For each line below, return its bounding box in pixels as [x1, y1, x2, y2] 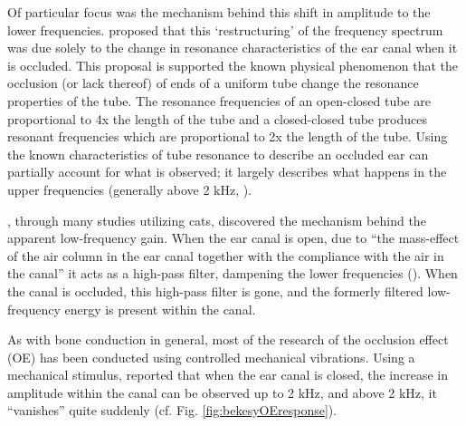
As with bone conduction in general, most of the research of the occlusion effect [7, 330, 449, 349]
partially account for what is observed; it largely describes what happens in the [7, 162, 447, 181]
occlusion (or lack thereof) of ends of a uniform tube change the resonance [7, 73, 419, 92]
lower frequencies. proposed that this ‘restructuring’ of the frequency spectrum [7, 20, 443, 39]
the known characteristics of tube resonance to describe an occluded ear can [7, 144, 429, 163]
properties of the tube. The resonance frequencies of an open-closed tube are [7, 91, 431, 110]
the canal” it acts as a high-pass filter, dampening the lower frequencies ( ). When [7, 264, 458, 283]
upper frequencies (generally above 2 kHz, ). [7, 179, 252, 198]
